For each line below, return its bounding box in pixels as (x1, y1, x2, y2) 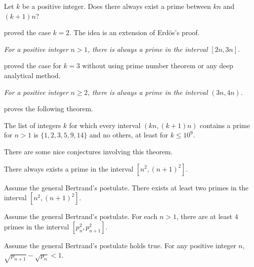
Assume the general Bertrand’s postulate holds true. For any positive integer (4, 240, 236, 250)
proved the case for (4, 60, 62, 71)
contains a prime (200, 120, 250, 130)
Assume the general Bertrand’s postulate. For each (4, 211, 158, 222)
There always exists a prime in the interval (4, 163, 133, 174)
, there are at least (176, 211, 233, 222)
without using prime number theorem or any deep (82, 60, 233, 71)
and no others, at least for (89, 130, 169, 140)
